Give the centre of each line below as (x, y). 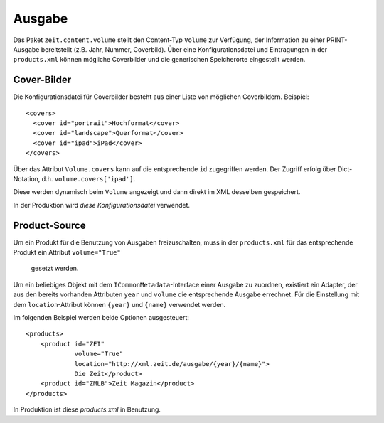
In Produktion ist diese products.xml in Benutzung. (87, 409)
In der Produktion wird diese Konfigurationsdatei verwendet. (102, 205)
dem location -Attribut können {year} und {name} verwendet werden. (119, 304)
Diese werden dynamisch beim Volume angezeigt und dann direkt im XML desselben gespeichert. (157, 192)
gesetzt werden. (55, 268)
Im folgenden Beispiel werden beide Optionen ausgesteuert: (101, 317)
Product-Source (49, 225)
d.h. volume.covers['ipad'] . (88, 178)
